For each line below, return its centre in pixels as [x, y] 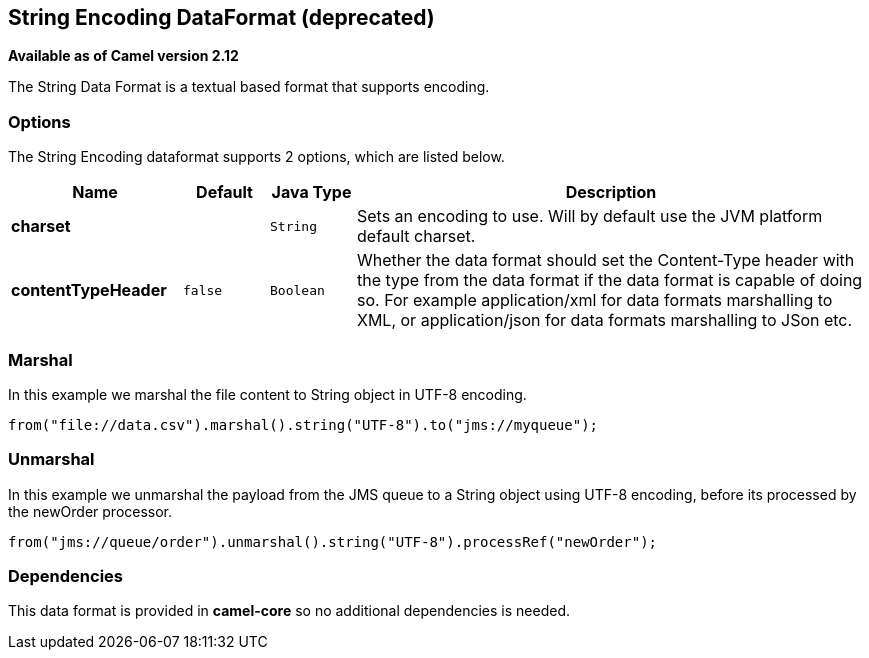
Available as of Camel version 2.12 [123, 56]
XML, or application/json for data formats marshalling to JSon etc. [605, 320]
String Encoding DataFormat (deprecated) [221, 17]
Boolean [297, 290]
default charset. [416, 236]
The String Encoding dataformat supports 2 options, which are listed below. [256, 157]
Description [611, 192]
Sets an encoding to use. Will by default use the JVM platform [590, 216]
